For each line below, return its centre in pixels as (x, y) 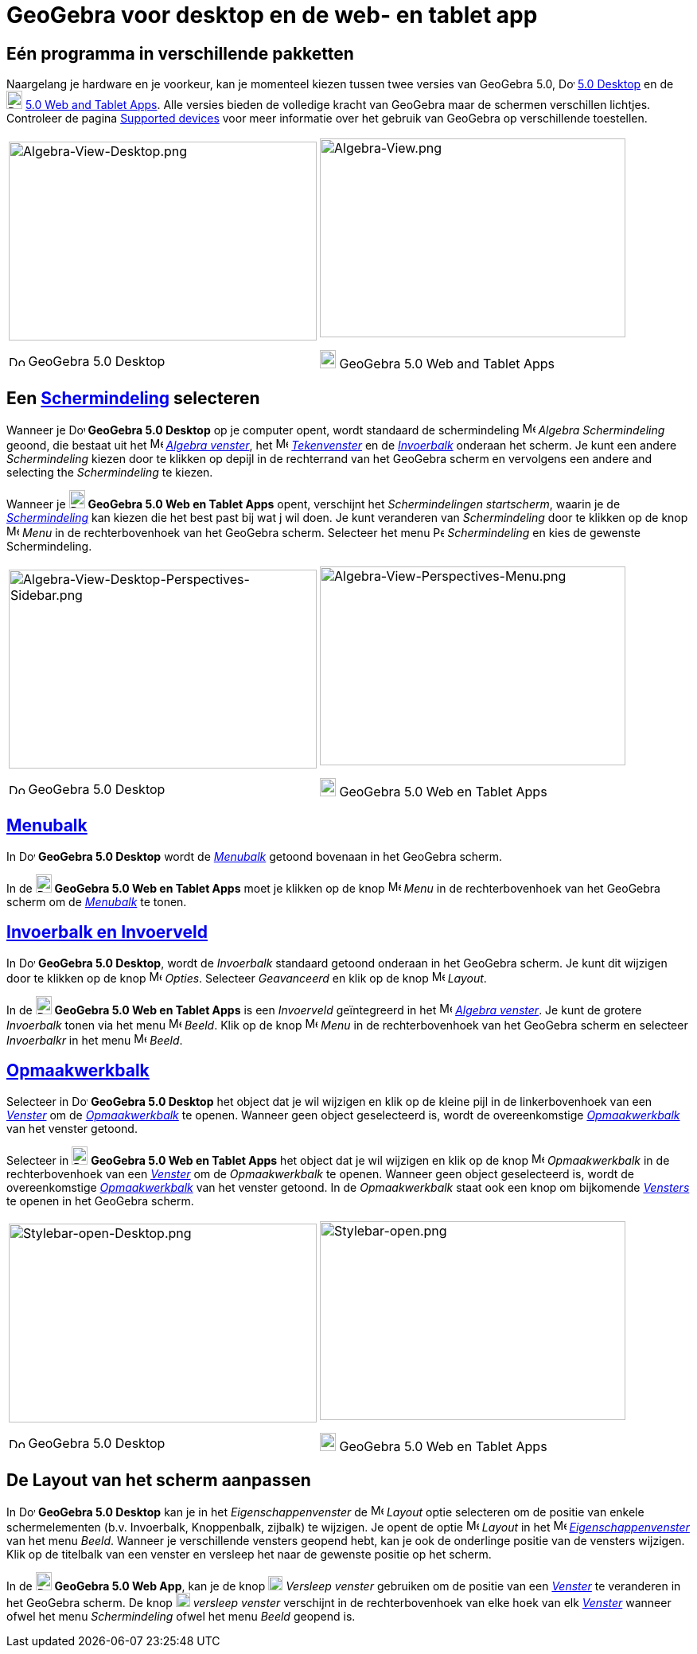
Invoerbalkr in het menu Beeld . (95, 1040)
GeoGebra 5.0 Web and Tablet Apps (447, 364)
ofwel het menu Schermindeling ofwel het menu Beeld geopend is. (181, 1617)
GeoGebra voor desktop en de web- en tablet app (272, 15)
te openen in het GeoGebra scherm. (100, 1201)
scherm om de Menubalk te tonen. (97, 901)
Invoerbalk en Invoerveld (107, 932)
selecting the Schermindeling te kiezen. (110, 473)
